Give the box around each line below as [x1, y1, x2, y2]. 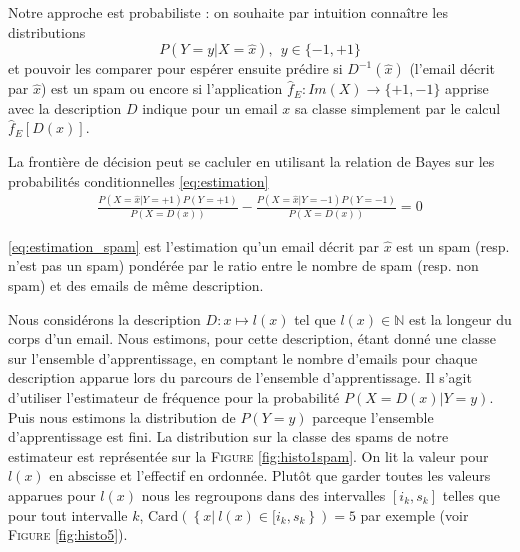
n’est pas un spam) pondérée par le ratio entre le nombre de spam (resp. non [8, 255, 479, 276]
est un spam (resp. [396, 235, 510, 256]
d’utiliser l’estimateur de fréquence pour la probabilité [8, 386, 340, 407]
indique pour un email [142, 97, 278, 118]
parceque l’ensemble [312, 406, 434, 427]
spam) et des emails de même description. [8, 275, 264, 295]
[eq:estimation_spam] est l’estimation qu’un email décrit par [8, 235, 380, 256]
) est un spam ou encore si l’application [40, 78, 283, 99]
